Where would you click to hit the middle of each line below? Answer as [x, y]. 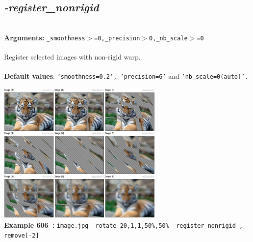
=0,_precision [117, 38]
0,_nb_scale [168, 38]
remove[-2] [22, 235]
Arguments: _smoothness [45, 37]
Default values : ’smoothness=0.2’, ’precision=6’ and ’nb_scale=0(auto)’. [126, 76]
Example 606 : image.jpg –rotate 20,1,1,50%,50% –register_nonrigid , [124, 225]
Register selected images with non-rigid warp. [72, 57]
